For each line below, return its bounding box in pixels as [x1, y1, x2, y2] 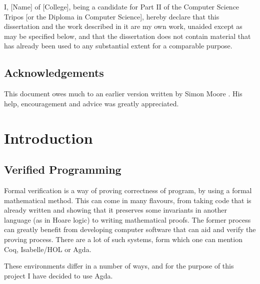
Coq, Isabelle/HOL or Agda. [4, 244, 91, 254]
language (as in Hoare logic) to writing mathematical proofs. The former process [4, 214, 251, 225]
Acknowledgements [4, 65, 104, 80]
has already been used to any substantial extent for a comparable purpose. [4, 40, 232, 51]
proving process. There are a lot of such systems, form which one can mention [4, 234, 242, 244]
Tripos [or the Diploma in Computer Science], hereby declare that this [4, 11, 219, 21]
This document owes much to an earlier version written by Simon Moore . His [4, 88, 242, 99]
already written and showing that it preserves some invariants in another [4, 205, 227, 215]
